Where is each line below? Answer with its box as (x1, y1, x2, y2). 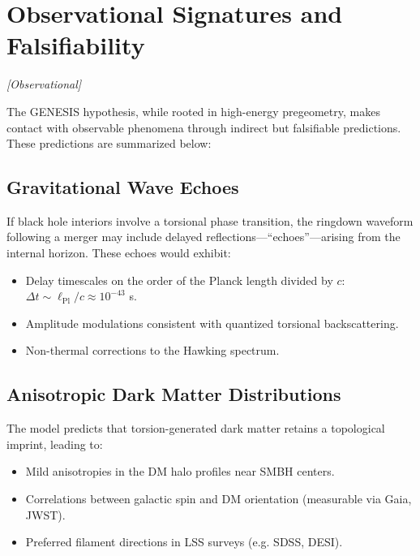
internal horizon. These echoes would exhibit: (6, 244, 231, 261)
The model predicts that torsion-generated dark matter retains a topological (6, 420, 385, 437)
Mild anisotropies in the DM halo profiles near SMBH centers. (25, 463, 335, 480)
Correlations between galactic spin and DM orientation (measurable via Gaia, (25, 490, 412, 507)
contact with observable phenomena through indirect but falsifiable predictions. (6, 119, 401, 136)
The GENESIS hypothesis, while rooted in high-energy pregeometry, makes (6, 102, 380, 119)
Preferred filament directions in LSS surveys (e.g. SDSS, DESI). (25, 533, 343, 550)
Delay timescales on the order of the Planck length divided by (25, 271, 333, 288)
